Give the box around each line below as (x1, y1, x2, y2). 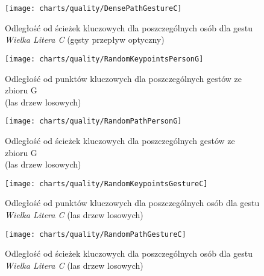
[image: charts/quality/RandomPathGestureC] (5, 230, 186, 239)
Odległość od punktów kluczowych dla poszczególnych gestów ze (5, 72, 242, 84)
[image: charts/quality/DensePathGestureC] (5, 4, 182, 13)
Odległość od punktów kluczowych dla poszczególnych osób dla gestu (5, 196, 260, 209)
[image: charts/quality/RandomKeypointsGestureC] (5, 179, 208, 188)
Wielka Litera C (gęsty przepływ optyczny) (5, 33, 165, 46)
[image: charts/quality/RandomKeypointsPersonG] (5, 54, 204, 63)
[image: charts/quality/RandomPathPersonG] (5, 117, 182, 126)
